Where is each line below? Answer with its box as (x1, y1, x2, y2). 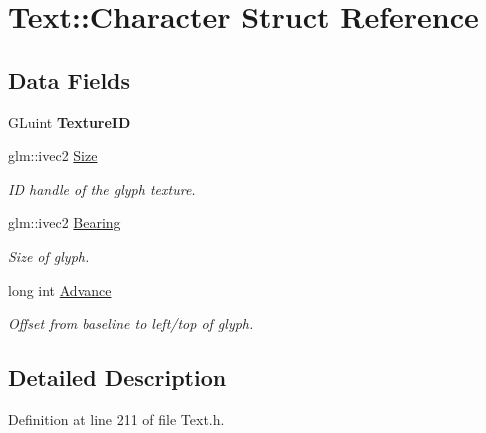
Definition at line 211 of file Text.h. (8, 408, 225, 429)
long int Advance (8, 279, 112, 300)
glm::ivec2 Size (8, 145, 98, 166)
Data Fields (8, 64, 131, 95)
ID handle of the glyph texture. (8, 178, 196, 199)
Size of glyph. (8, 245, 90, 266)
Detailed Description (8, 362, 227, 393)
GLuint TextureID (8, 111, 131, 132)
